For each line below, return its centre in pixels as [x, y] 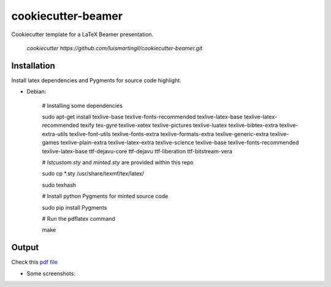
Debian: [36, 91]
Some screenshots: [51, 274]
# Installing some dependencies [82, 105]
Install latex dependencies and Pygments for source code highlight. [97, 80]
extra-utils [55, 134]
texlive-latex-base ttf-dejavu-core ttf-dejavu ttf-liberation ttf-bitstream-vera [137, 151]
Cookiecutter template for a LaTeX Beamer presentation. [82, 34]
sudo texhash [59, 185]
